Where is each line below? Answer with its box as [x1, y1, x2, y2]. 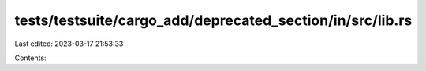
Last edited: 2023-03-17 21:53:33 [14, 39, 124, 48]
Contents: [14, 53, 47, 62]
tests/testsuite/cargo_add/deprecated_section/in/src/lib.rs [14, 12, 413, 29]
